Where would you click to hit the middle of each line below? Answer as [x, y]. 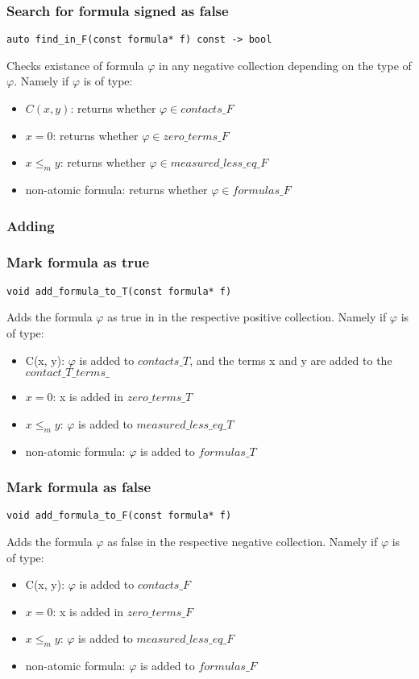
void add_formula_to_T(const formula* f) [119, 291]
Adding [31, 225]
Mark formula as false [79, 487]
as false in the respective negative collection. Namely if [243, 541]
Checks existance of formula [75, 65]
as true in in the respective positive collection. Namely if [247, 317]
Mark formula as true [78, 262]
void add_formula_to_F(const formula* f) [119, 516]
